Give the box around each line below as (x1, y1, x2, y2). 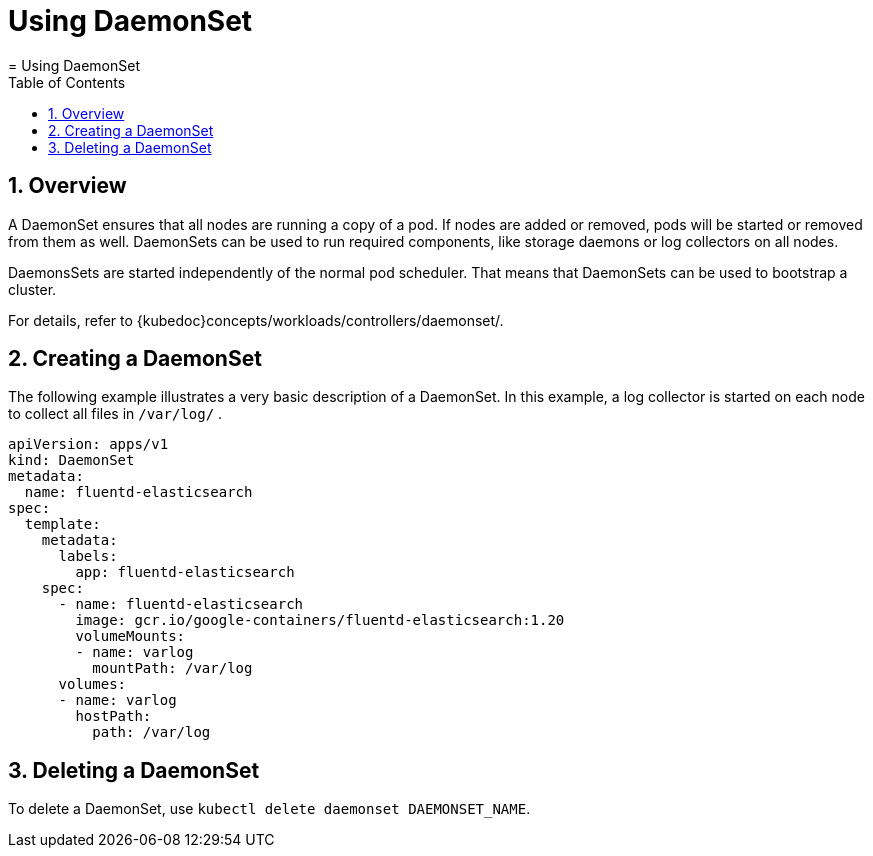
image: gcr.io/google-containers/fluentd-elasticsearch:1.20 (75, 612, 565, 629)
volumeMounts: (75, 628, 186, 645)
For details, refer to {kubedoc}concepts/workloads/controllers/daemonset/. (8, 311, 504, 329)
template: (24, 516, 101, 533)
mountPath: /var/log (92, 660, 253, 677)
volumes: (58, 676, 127, 693)
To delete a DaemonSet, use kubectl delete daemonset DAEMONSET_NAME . (8, 800, 531, 818)
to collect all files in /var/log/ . (8, 405, 223, 423)
